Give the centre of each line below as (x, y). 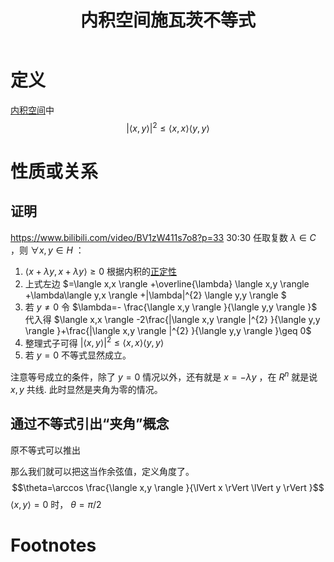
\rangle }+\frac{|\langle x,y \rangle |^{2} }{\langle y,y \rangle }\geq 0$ (168, 330)
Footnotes (53, 545)
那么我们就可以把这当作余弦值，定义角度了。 (102, 471)
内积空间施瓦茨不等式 (167, 20)
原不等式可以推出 (45, 450)
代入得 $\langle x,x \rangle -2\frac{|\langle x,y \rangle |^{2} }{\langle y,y (172, 319)
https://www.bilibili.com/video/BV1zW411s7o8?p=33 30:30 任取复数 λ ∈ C (163, 237)
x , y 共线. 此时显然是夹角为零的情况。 (86, 389)
